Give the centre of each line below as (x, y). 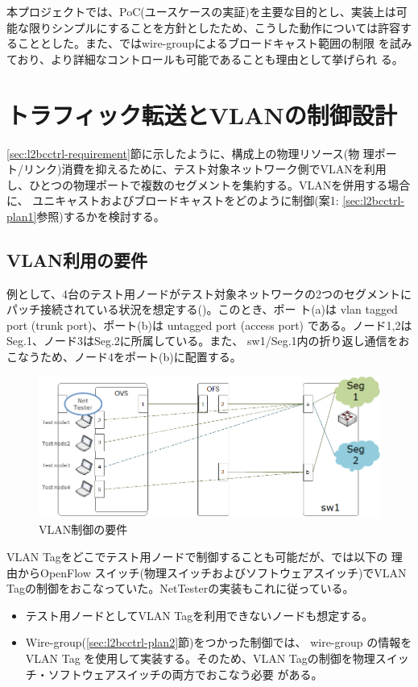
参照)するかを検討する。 (101, 216)
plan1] (22, 216)
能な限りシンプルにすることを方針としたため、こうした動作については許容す (209, 27)
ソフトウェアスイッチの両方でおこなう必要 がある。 (185, 674)
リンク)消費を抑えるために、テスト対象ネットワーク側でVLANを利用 (205, 169)
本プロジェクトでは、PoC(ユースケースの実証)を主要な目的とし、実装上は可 (207, 11)
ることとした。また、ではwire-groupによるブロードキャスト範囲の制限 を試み (209, 43)
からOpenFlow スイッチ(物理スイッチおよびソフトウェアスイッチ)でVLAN (212, 572)
